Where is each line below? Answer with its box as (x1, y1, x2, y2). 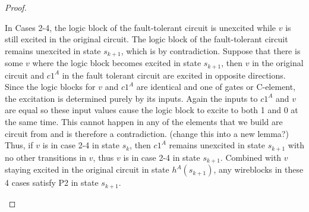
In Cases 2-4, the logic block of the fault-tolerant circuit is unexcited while (5, 21, 276, 33)
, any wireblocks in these (213, 163, 304, 176)
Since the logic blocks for (5, 80, 96, 93)
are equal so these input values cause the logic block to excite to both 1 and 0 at (5, 104, 298, 116)
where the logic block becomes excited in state (32, 57, 201, 69)
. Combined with (220, 151, 282, 163)
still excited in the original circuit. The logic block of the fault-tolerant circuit (5, 33, 288, 45)
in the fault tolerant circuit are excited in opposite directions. (62, 68, 286, 81)
